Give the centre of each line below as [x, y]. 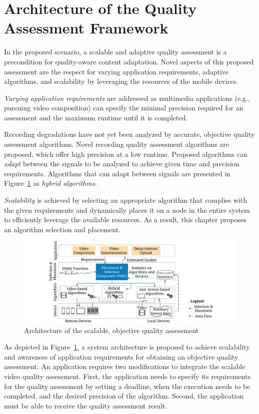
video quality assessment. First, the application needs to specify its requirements [127, 376]
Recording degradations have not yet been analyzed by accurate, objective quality [129, 134]
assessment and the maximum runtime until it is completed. [96, 117]
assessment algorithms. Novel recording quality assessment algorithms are [117, 144]
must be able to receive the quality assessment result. [86, 405]
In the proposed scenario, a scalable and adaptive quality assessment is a [115, 52]
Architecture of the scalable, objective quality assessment [111, 330]
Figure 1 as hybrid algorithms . [50, 183]
